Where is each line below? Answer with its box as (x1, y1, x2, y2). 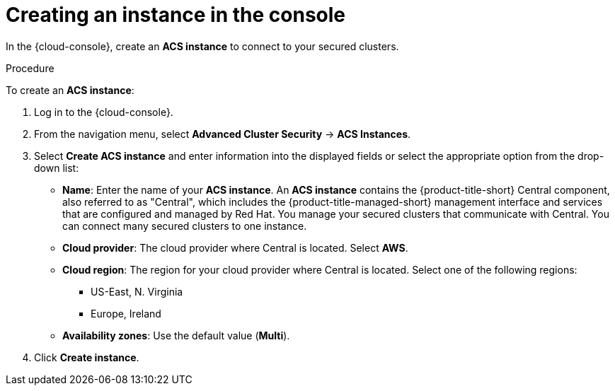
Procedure (6, 62, 54, 74)
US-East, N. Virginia (91, 285, 183, 298)
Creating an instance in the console (6, 3, 346, 27)
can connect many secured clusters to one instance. (62, 219, 307, 232)
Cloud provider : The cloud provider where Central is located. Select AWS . (62, 241, 408, 254)
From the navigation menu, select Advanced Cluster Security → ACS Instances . (34, 127, 411, 140)
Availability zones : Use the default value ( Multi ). (62, 329, 290, 342)
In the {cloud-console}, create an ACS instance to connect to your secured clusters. (6, 40, 399, 52)
